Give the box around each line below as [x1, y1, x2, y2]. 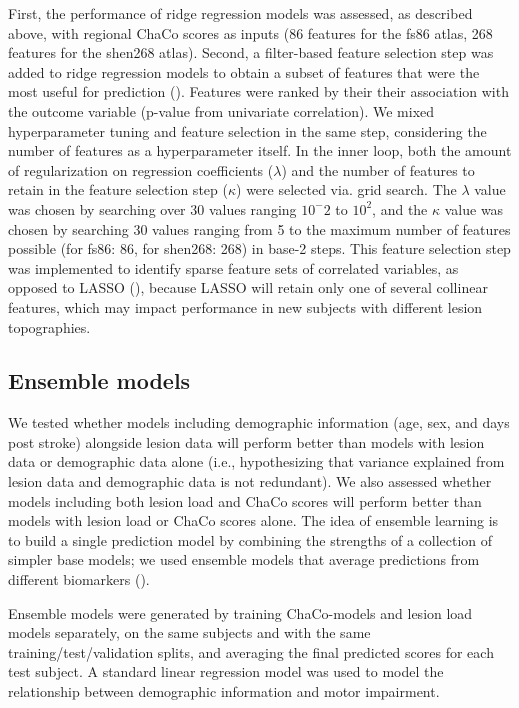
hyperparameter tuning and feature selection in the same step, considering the [8, 120, 487, 141]
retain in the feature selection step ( [8, 179, 228, 200]
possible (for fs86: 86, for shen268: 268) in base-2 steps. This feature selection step [8, 238, 511, 259]
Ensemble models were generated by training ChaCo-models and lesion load [8, 602, 473, 623]
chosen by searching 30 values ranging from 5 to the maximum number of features [8, 218, 511, 239]
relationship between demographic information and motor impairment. [8, 681, 440, 702]
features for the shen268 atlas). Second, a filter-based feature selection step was [8, 42, 494, 63]
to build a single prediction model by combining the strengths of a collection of [8, 529, 493, 550]
